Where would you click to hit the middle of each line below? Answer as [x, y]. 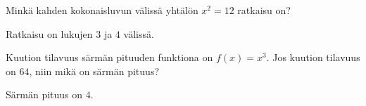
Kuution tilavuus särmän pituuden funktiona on [109, 57]
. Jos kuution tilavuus [313, 57]
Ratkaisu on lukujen [49, 33]
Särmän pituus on [44, 94]
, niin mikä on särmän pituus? [94, 71]
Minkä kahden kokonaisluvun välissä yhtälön [102, 10]
